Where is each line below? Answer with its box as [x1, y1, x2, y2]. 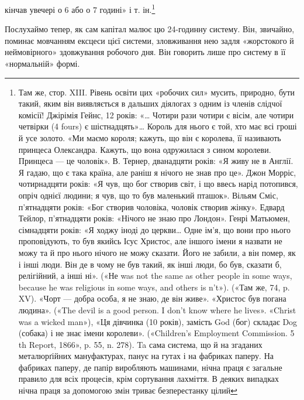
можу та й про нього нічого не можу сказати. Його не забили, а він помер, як [18, 246, 296, 258]
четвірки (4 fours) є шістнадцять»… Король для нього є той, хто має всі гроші [18, 120, 297, 132]
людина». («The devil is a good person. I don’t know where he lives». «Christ [18, 303, 296, 316]
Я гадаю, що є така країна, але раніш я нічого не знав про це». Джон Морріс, [18, 166, 296, 178]
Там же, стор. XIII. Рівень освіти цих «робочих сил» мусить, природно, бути [18, 86, 295, 98]
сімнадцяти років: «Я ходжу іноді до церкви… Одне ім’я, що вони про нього [18, 223, 291, 235]
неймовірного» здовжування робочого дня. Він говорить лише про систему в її [5, 46, 286, 58]
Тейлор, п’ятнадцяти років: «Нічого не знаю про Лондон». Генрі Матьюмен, [18, 212, 290, 224]
